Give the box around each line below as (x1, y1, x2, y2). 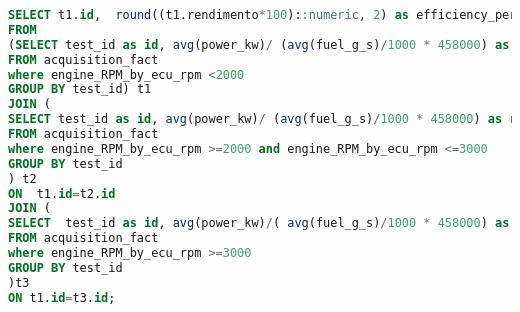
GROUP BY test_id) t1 (8, 82, 152, 97)
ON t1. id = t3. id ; (8, 290, 116, 305)
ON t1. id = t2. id (8, 186, 116, 201)
